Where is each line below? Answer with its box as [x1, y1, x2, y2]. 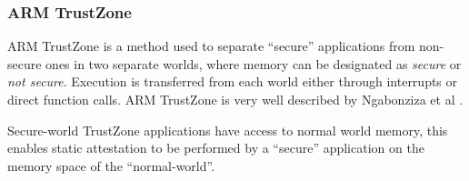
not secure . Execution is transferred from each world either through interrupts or [7, 72, 458, 91]
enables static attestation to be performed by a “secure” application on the [7, 138, 424, 157]
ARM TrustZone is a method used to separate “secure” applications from [7, 36, 415, 55]
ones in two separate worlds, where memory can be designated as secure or [45, 54, 462, 73]
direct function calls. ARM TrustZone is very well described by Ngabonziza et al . [7, 90, 464, 108]
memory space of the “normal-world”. [7, 156, 215, 175]
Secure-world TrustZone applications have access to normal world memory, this [7, 120, 448, 139]
